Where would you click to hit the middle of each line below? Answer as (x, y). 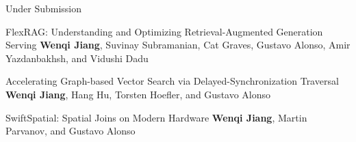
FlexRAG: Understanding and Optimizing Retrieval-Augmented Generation (164, 31)
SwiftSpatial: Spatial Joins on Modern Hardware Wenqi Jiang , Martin (156, 117)
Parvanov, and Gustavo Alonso (71, 131)
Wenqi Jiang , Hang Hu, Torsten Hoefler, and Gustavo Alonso (138, 94)
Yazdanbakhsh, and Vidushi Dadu (77, 58)
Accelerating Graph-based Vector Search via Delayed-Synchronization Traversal (172, 81)
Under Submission (44, 8)
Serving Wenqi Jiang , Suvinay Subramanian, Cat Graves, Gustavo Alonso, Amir (178, 45)
